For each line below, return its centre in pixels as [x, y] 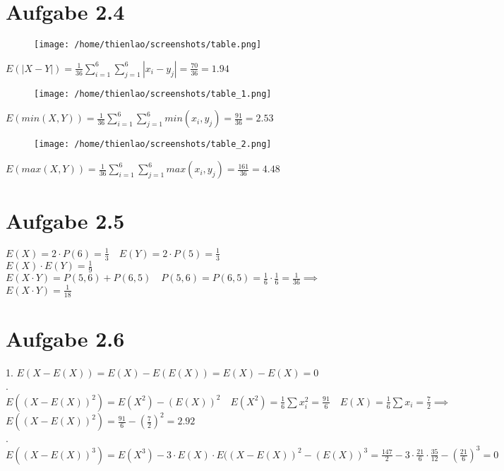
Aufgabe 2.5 [65, 221]
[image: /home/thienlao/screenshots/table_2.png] [153, 144]
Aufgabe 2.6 [65, 338]
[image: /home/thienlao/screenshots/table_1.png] [153, 94]
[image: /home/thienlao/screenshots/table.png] [148, 45]
